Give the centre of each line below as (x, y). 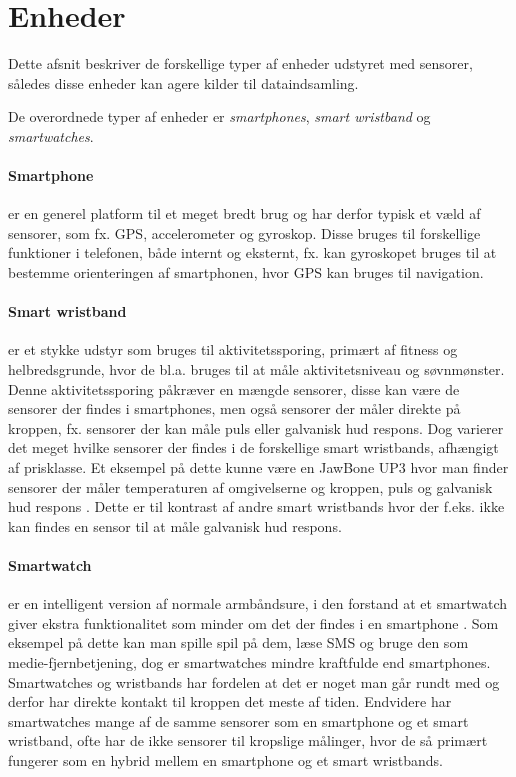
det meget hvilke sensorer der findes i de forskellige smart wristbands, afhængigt (253, 447)
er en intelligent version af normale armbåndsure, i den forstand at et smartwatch (258, 603)
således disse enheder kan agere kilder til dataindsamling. (183, 82)
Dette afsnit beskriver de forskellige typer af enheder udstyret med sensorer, (240, 63)
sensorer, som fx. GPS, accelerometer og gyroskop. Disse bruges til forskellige (244, 232)
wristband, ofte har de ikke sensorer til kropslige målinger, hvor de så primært (248, 740)
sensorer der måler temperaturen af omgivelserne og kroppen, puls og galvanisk (250, 486)
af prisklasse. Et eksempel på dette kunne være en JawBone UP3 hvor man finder (258, 467)
